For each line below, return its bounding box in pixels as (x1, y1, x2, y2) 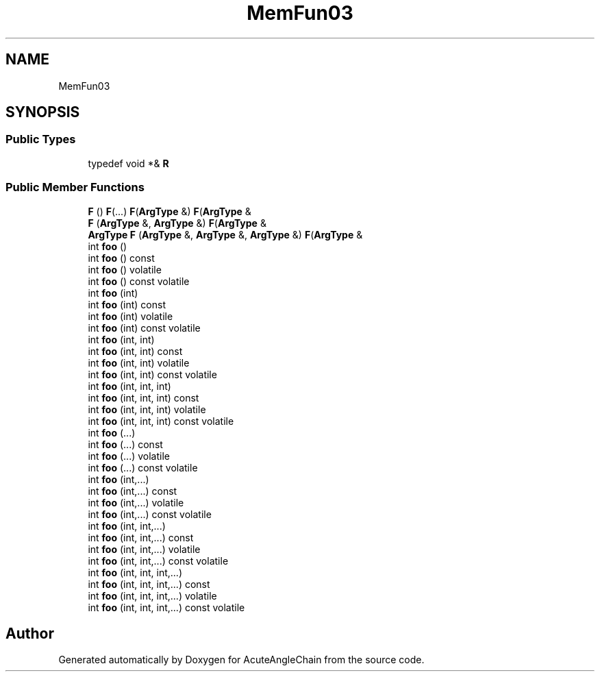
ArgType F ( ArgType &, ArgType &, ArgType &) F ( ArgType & (88, 228, 363, 241)
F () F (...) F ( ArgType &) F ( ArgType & (88, 205, 251, 217)
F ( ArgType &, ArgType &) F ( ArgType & (88, 217, 266, 229)
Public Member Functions (5, 180, 145, 195)
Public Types (5, 132, 76, 147)
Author (5, 624, 54, 642)
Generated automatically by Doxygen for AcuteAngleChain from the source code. (58, 654, 425, 666)
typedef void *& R (88, 157, 169, 169)
